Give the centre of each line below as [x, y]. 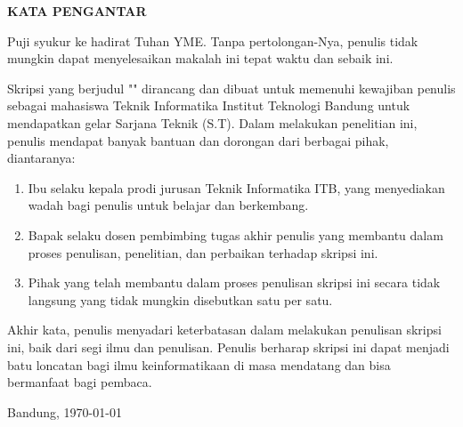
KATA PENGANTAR [77, 11]
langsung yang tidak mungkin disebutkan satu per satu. [180, 299]
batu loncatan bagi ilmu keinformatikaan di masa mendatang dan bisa [199, 364]
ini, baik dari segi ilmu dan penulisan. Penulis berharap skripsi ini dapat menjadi [228, 346]
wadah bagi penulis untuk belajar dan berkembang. [168, 205]
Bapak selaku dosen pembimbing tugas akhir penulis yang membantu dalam [236, 234]
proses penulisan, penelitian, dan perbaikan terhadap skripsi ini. [203, 252]
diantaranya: [41, 158]
